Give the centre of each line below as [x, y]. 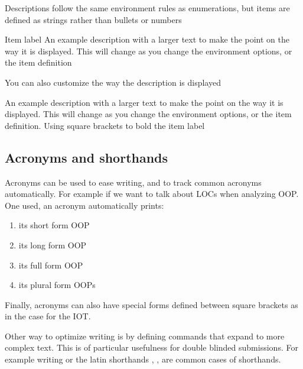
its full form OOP [51, 265]
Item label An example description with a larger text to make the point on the [147, 39]
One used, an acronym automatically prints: [84, 205]
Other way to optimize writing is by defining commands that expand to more [145, 336]
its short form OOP [54, 225]
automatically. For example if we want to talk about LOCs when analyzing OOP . [152, 194]
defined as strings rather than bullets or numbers [93, 19]
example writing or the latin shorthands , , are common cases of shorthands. [143, 359]
